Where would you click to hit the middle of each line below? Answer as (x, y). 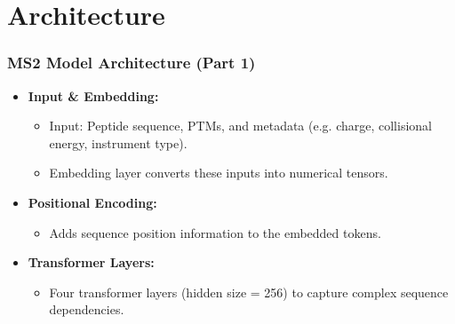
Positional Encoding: (92, 202)
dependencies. (87, 309)
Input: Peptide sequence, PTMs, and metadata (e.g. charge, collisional (240, 126)
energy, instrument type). (118, 142)
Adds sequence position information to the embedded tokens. (215, 232)
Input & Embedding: (93, 95)
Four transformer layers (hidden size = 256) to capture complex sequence (249, 292)
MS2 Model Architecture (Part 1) (132, 63)
